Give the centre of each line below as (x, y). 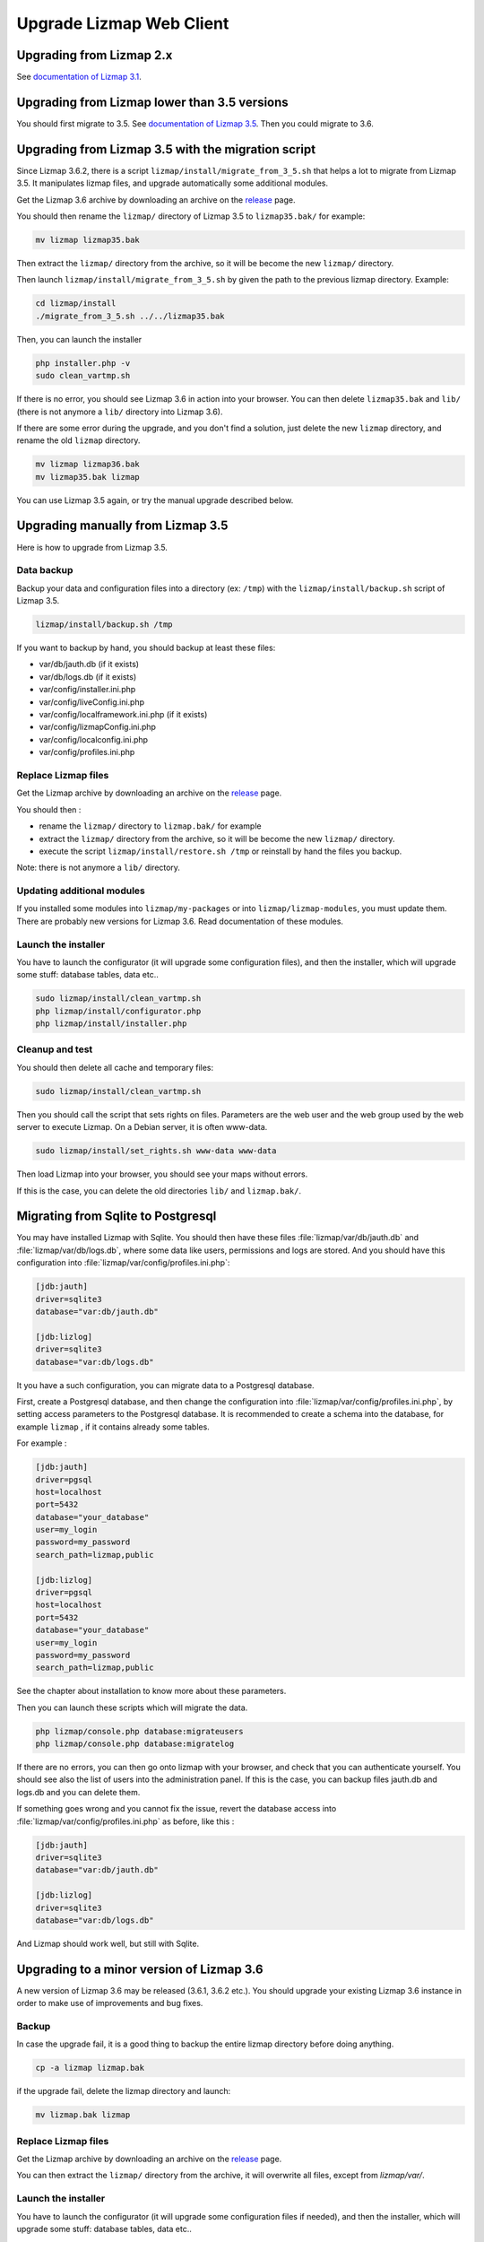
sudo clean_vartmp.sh (83, 376)
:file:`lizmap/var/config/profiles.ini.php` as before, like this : (125, 1821)
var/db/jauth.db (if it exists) (89, 665)
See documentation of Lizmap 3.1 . (79, 77)
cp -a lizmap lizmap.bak (90, 2068)
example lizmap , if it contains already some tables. (113, 1427)
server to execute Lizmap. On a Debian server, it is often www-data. (142, 1127)
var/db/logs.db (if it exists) (88, 676)
